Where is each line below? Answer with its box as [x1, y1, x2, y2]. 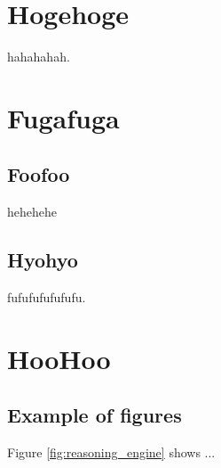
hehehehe [7, 202, 57, 221]
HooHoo [7, 340, 111, 376]
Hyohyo [7, 246, 78, 274]
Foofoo [7, 160, 70, 188]
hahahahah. [7, 47, 70, 66]
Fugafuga [7, 99, 120, 135]
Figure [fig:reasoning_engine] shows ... [7, 443, 216, 462]
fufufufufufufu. [7, 288, 86, 307]
